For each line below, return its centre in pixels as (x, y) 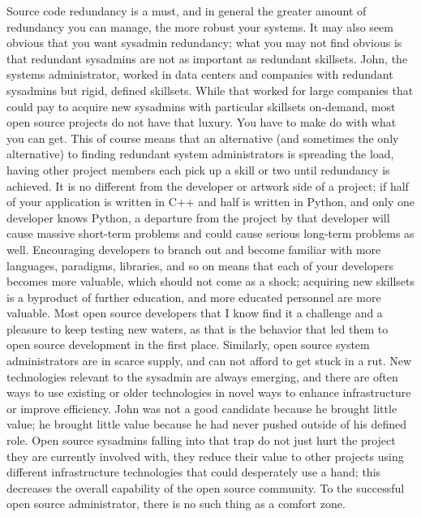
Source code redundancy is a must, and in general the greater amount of (187, 11)
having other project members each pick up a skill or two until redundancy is (198, 169)
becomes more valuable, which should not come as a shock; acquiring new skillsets (211, 281)
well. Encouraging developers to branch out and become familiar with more (194, 249)
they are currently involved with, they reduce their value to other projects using (205, 456)
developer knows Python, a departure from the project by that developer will (198, 217)
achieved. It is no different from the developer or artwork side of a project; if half (208, 185)
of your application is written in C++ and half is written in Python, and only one (210, 202)
